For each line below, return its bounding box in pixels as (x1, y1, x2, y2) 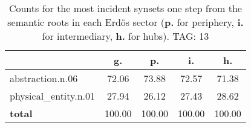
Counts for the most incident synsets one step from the (8, 1, 242, 15)
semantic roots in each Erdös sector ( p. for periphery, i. (7, 15, 244, 29)
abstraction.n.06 (10, 71, 78, 85)
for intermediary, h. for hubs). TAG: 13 (42, 29, 209, 43)
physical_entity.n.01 (10, 89, 96, 103)
